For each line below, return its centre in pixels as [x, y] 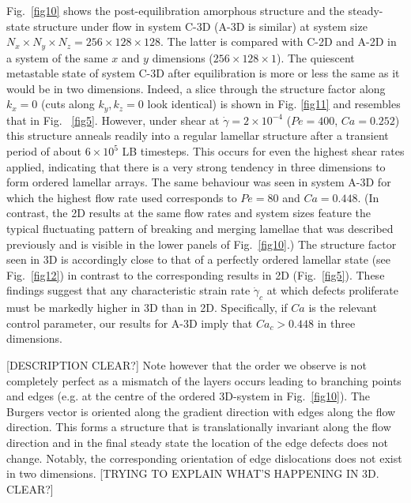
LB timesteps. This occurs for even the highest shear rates [263, 151]
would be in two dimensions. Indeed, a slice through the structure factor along [196, 88]
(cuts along [68, 104]
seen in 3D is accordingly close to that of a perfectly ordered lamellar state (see [199, 259]
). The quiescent [315, 57]
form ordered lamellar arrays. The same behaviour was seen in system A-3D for [199, 182]
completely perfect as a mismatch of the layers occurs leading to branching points [204, 380]
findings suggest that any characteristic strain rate [128, 290]
